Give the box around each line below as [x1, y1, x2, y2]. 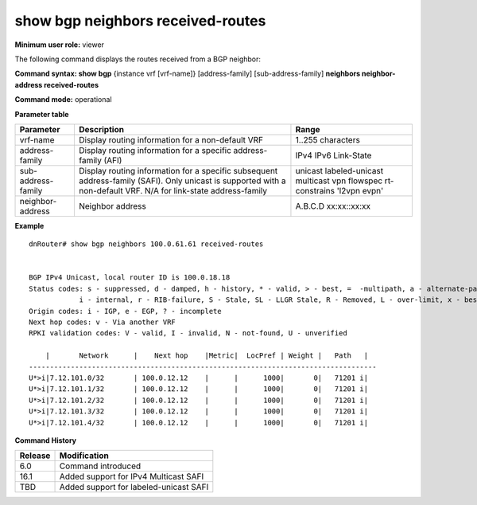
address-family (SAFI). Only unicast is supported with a [78, 175, 286, 186]
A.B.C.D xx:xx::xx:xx [295, 200, 371, 211]
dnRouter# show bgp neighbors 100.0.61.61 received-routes [29, 240, 264, 249]
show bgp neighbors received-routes [14, 12, 266, 29]
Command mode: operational [14, 95, 112, 104]
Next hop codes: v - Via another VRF [29, 318, 176, 327]
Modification [59, 450, 109, 461]
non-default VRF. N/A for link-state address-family [78, 185, 268, 196]
